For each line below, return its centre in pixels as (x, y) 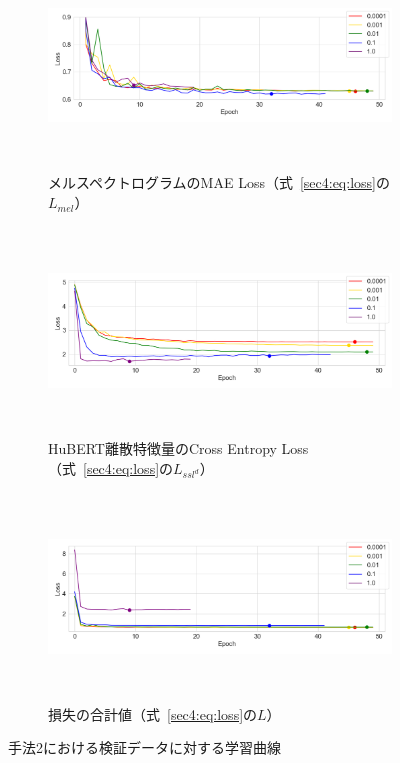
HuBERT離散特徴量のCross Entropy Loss (178, 448)
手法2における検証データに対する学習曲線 (144, 747)
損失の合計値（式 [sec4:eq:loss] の (153, 713)
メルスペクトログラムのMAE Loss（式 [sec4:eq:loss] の (219, 182)
